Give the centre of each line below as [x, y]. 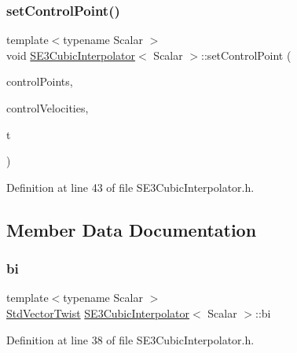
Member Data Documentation [132, 229]
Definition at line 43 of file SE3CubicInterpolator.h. [130, 187]
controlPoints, [40, 81]
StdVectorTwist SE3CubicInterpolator [98, 313]
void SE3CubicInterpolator [71, 55]
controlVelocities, [48, 108]
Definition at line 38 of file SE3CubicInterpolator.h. [130, 339]
